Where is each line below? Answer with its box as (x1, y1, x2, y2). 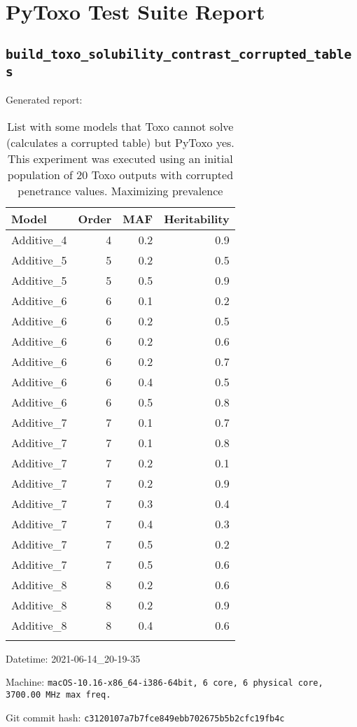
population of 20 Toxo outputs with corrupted (7, 166, 234, 183)
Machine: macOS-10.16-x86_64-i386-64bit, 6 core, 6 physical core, (6, 675, 323, 689)
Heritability (164, 210, 230, 227)
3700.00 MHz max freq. (6, 689, 111, 700)
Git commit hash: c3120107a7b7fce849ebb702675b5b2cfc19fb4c (6, 710, 285, 724)
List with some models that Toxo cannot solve (7, 118, 234, 134)
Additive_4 (11, 231, 67, 248)
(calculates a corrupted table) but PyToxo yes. (6, 134, 234, 150)
